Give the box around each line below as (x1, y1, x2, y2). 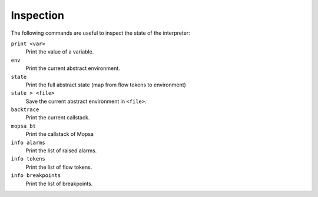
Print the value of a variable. (25, 48, 94, 55)
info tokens (11, 156, 45, 162)
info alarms (11, 139, 45, 146)
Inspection (11, 9, 65, 22)
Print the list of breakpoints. (25, 180, 93, 187)
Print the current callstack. (25, 114, 90, 121)
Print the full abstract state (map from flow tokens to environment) (25, 81, 187, 88)
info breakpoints (11, 172, 61, 179)
